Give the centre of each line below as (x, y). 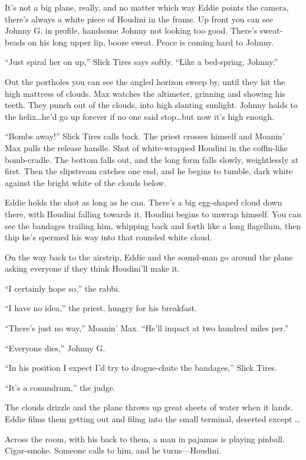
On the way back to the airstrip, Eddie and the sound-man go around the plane (149, 257)
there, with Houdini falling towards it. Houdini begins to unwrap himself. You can (153, 213)
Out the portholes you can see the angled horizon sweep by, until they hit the (145, 81)
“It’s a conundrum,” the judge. (60, 387)
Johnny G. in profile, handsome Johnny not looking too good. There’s (131, 30)
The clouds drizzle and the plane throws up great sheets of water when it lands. (149, 407)
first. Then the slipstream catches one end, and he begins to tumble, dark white (149, 171)
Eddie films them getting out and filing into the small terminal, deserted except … (153, 419)
